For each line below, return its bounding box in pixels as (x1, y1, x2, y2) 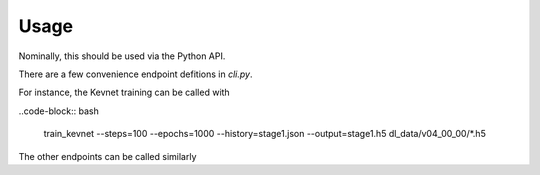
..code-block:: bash (18, 105, 99, 117)
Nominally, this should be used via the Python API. (18, 50, 226, 62)
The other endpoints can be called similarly (18, 150, 197, 162)
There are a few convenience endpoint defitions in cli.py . (18, 68, 253, 80)
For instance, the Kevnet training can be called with (18, 86, 230, 99)
